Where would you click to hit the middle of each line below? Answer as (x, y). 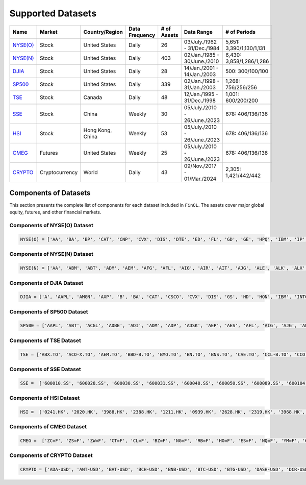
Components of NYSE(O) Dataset (52, 226)
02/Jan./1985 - (201, 55)
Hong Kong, (98, 130)
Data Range (198, 32)
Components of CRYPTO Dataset (51, 455)
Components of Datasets (50, 193)
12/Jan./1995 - (201, 94)
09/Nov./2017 (200, 166)
